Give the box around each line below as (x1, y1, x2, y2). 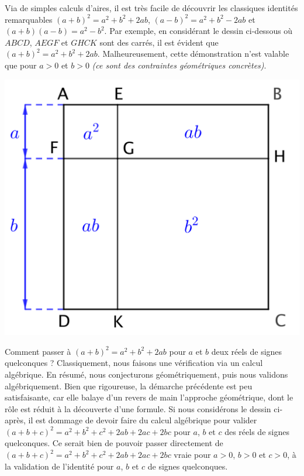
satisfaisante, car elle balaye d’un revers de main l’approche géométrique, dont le (5, 391, 293, 403)
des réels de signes (224, 425, 289, 437)
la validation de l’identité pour (5, 460, 114, 472)
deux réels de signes (211, 345, 282, 357)
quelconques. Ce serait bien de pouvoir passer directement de (5, 437, 223, 449)
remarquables (5, 13, 53, 25)
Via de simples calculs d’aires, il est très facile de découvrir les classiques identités (5, 2, 298, 13)
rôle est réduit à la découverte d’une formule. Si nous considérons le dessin (5, 402, 271, 415)
